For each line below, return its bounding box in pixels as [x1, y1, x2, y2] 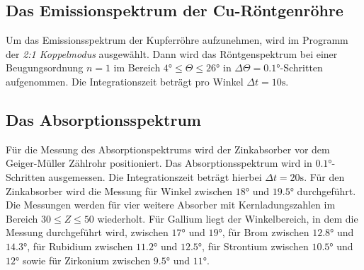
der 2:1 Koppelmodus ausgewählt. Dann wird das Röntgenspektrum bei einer [6, 46, 338, 61]
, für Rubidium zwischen [27, 238, 133, 253]
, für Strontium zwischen [202, 238, 309, 253]
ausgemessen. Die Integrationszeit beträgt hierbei [48, 169, 262, 184]
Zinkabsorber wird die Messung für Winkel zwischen [6, 183, 233, 198]
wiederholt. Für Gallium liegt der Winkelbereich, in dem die [97, 211, 358, 225]
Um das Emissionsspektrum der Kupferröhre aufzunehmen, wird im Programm [6, 33, 348, 47]
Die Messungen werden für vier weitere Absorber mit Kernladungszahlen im [6, 197, 336, 212]
